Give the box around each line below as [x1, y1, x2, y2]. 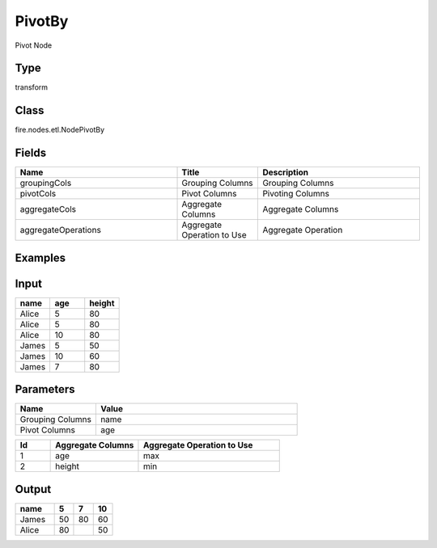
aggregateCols [19, 204, 77, 215]
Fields [15, 146, 47, 160]
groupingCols [19, 178, 72, 189]
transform [15, 82, 49, 92]
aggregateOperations [19, 225, 101, 236]
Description [262, 167, 309, 178]
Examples [15, 251, 66, 264]
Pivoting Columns [262, 188, 329, 200]
